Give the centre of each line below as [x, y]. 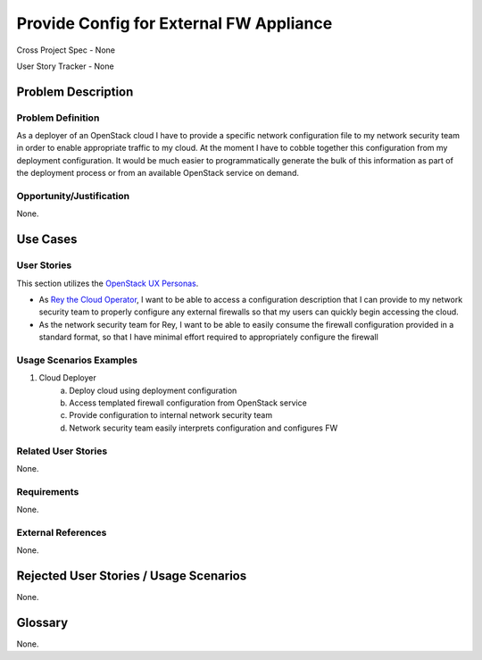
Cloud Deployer [68, 378]
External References [62, 532]
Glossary [42, 622]
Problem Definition [58, 118]
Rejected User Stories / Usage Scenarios [132, 576]
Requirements [48, 491]
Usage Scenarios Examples [77, 360]
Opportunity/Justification [73, 196]
